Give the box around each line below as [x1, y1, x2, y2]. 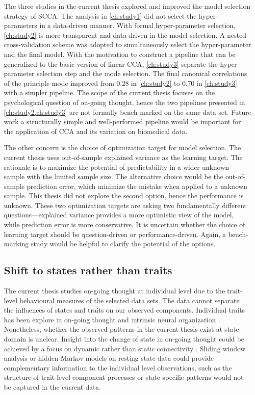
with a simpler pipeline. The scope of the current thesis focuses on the [4, 87, 215, 98]
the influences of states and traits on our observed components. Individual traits [4, 305, 245, 315]
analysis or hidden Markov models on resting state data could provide [4, 353, 214, 363]
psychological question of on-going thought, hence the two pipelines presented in [4, 97, 245, 107]
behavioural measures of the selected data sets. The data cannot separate [19, 295, 240, 305]
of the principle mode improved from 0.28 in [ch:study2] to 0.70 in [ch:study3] [4, 78, 237, 88]
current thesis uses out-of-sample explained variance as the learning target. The [4, 152, 243, 162]
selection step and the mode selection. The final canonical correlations [36, 68, 247, 79]
